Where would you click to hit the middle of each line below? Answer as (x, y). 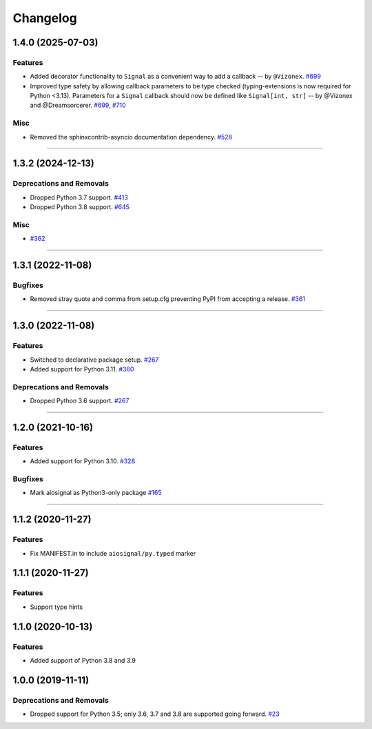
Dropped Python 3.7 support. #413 (79, 197)
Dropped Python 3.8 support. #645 (80, 207)
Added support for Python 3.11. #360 (82, 369)
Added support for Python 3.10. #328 (83, 461)
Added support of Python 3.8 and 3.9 (83, 660)
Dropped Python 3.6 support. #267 (80, 401)
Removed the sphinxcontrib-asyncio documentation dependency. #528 (131, 137)
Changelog (45, 18)
